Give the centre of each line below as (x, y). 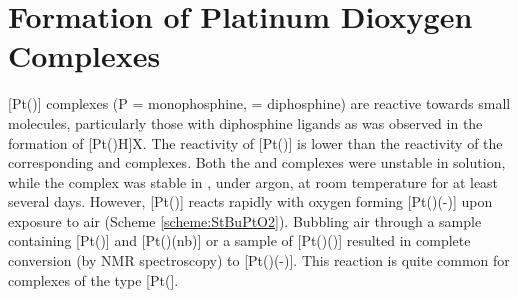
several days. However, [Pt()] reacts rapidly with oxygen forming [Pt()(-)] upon (250, 201)
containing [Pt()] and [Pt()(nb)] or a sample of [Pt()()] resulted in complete (239, 240)
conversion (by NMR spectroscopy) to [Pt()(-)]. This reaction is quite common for (259, 260)
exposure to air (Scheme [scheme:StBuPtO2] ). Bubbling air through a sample (245, 220)
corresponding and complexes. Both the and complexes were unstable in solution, (257, 162)
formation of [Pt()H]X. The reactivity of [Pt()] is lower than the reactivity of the (255, 142)
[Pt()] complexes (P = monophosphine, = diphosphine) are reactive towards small (259, 103)
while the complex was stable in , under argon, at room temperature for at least (253, 181)
